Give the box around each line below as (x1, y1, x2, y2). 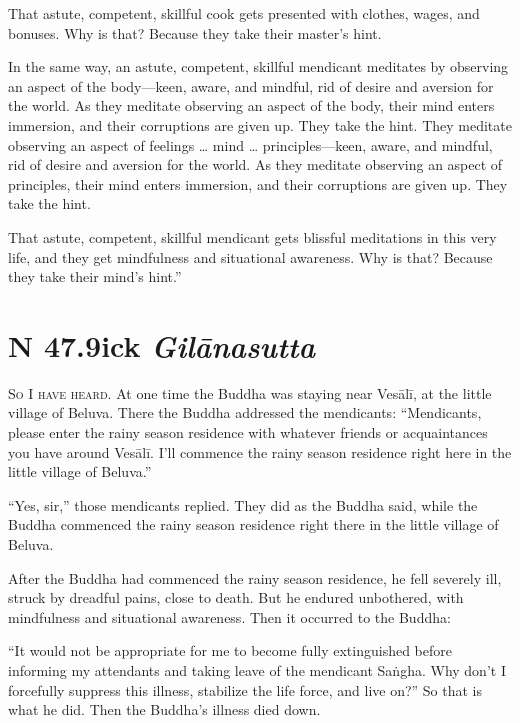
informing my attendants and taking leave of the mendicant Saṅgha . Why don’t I (8, 659, 506, 680)
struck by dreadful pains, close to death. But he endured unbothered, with (8, 587, 464, 608)
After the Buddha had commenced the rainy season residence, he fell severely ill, (8, 567, 502, 588)
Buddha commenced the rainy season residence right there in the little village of (8, 514, 499, 535)
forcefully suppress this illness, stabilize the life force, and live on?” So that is (8, 679, 483, 700)
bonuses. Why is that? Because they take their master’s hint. (8, 22, 382, 43)
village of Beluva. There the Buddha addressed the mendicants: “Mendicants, (8, 402, 482, 423)
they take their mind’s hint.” (8, 266, 182, 287)
